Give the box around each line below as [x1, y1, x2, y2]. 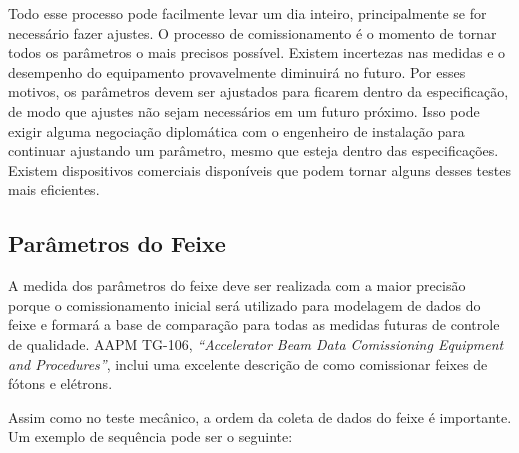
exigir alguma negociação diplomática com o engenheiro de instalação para [8, 120, 465, 141]
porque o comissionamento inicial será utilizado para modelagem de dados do [8, 294, 481, 315]
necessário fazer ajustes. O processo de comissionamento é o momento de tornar [8, 22, 497, 43]
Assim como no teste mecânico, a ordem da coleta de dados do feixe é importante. [8, 406, 512, 427]
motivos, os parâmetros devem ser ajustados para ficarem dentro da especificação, [8, 81, 509, 102]
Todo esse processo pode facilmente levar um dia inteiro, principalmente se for [8, 3, 487, 23]
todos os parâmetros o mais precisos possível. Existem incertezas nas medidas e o [8, 42, 506, 63]
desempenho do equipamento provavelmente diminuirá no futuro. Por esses [8, 61, 466, 82]
